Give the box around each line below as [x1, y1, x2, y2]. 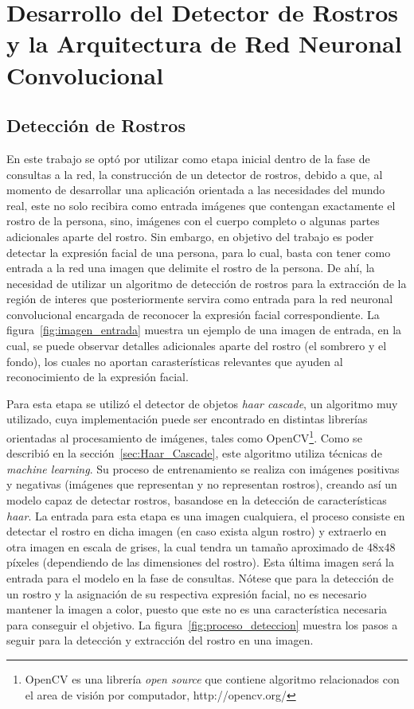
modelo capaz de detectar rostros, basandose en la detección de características [6, 492, 387, 508]
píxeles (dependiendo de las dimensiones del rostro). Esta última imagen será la [6, 554, 394, 571]
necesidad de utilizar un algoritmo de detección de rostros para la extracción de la [6, 275, 407, 291]
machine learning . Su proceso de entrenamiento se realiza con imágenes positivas [6, 460, 400, 477]
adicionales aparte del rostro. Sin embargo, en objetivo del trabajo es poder [6, 228, 374, 244]
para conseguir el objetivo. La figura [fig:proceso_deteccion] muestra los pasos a [6, 616, 398, 633]
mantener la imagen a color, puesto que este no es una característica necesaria [6, 601, 388, 617]
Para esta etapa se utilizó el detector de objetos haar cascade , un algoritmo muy [6, 395, 398, 411]
